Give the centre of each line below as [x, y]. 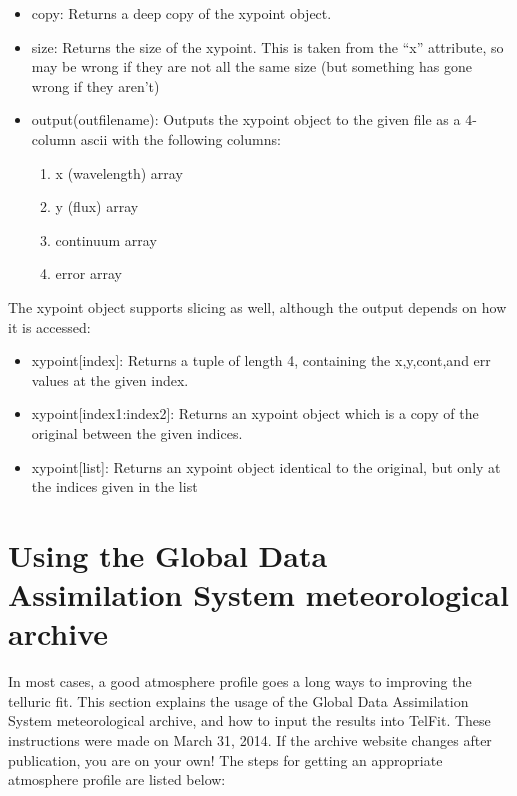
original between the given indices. [137, 432]
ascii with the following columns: [180, 138]
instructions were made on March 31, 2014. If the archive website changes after [250, 739]
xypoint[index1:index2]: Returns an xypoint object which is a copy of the [255, 413]
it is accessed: [49, 326]
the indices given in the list [114, 486]
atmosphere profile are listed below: [117, 779]
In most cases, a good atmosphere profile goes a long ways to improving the [240, 681]
